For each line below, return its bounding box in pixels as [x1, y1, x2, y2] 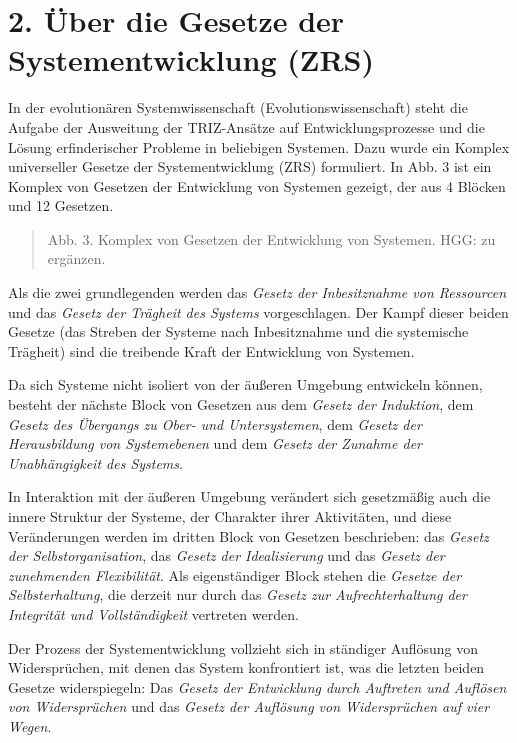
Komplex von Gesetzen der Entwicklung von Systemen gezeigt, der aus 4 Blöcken [8, 175, 506, 196]
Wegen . [8, 715, 52, 736]
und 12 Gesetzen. [8, 195, 114, 216]
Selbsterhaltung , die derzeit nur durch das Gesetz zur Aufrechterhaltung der [8, 584, 467, 605]
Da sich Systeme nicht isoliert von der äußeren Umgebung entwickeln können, [8, 374, 483, 395]
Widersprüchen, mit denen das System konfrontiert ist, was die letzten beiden [8, 657, 485, 678]
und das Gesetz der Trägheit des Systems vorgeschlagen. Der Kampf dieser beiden [8, 301, 509, 322]
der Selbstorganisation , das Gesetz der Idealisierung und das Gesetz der [8, 545, 445, 566]
